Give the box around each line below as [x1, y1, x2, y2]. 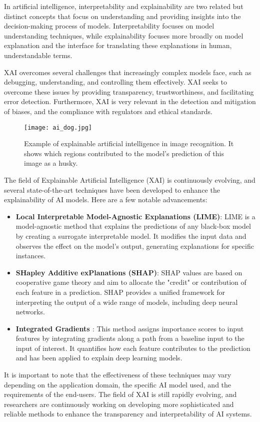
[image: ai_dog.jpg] [24, 124, 92, 131]
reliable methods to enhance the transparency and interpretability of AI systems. [4, 408, 252, 419]
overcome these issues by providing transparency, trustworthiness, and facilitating [4, 86, 254, 97]
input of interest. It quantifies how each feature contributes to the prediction [15, 342, 250, 353]
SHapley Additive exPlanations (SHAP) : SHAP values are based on [15, 267, 242, 277]
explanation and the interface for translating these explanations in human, [4, 40, 232, 51]
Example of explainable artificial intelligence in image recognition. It [24, 138, 234, 149]
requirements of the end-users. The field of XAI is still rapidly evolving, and [4, 389, 237, 399]
